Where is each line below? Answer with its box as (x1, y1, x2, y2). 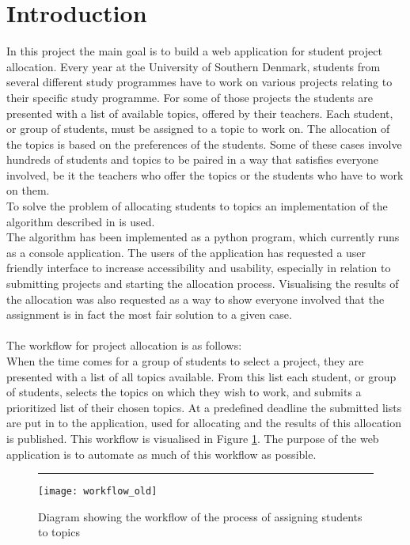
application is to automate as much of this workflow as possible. (6, 445, 317, 462)
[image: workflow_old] (38, 486, 158, 498)
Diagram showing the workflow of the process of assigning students (38, 508, 363, 524)
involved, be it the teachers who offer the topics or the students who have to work (6, 166, 404, 183)
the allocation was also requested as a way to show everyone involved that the (6, 290, 385, 307)
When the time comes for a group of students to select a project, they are (6, 353, 364, 369)
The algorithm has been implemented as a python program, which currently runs (6, 229, 400, 245)
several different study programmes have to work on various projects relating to (6, 74, 393, 90)
